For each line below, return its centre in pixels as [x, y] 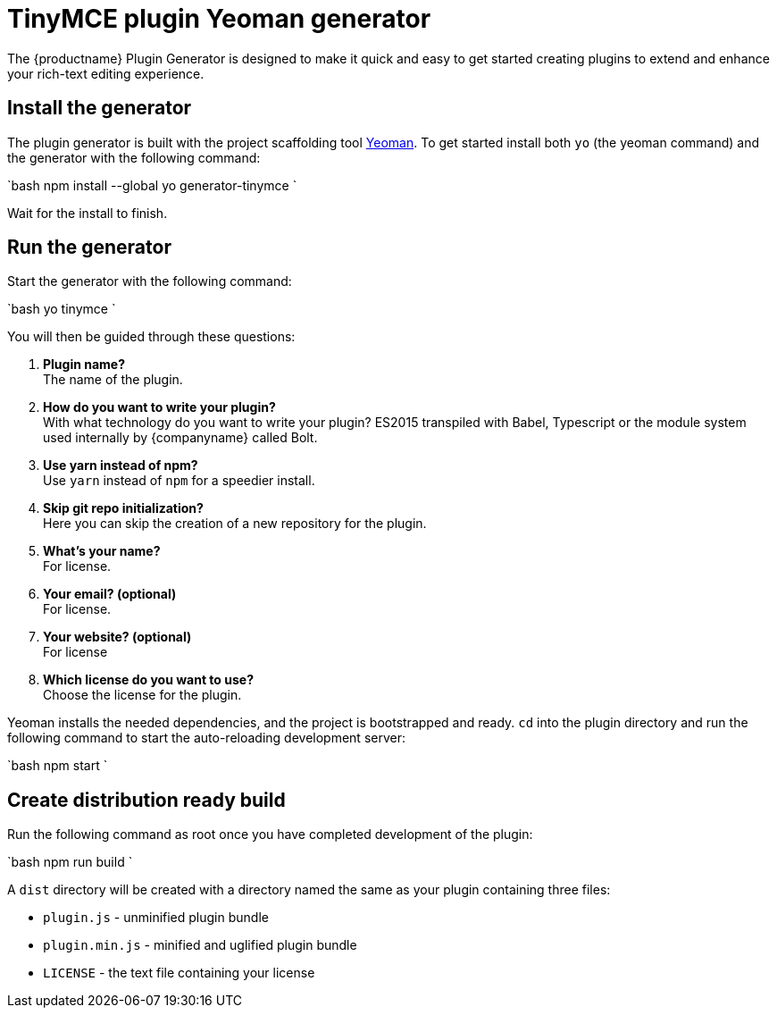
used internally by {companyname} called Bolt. [180, 438]
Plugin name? [84, 365]
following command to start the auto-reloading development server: [206, 738]
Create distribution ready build [146, 800]
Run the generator [89, 247]
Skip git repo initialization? [123, 508]
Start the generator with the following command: [150, 281]
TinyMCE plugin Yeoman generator [219, 19]
